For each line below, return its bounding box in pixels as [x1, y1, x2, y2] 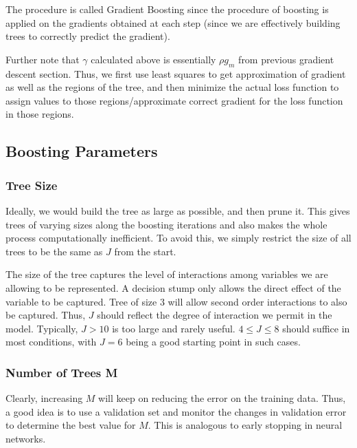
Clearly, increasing [5, 391, 83, 405]
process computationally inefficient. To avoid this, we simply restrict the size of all [5, 231, 352, 245]
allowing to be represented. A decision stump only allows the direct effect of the [5, 280, 341, 295]
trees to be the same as [5, 244, 103, 258]
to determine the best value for [5, 418, 136, 432]
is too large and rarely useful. [112, 321, 235, 335]
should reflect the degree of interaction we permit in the [97, 308, 332, 322]
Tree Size [5, 176, 58, 193]
